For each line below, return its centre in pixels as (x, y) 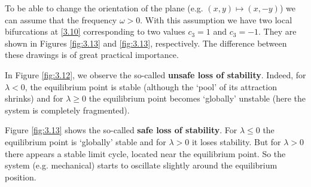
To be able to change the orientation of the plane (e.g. (104, 8)
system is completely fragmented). (67, 110)
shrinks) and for (34, 98)
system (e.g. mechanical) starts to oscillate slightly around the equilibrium (141, 165)
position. (21, 177)
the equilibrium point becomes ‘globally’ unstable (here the (197, 98)
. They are (278, 31)
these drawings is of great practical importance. (92, 55)
